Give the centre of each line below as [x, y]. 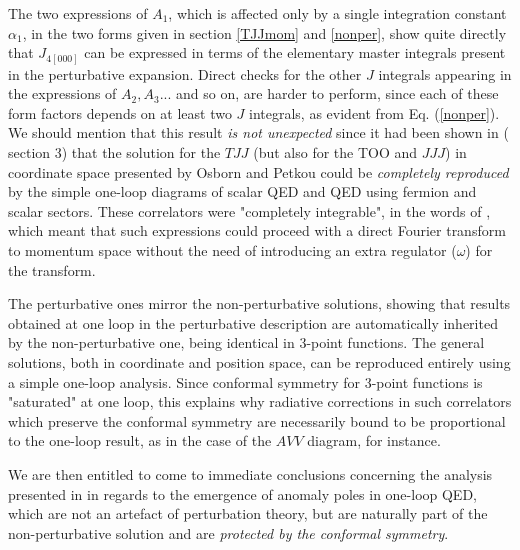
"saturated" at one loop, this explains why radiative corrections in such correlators [260, 401]
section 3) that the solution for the [114, 152]
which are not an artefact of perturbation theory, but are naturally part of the [248, 513]
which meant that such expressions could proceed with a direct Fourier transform [257, 230]
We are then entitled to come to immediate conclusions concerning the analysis [250, 473]
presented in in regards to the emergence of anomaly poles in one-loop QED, [242, 493]
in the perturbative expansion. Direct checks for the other [185, 73]
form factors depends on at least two [120, 112]
